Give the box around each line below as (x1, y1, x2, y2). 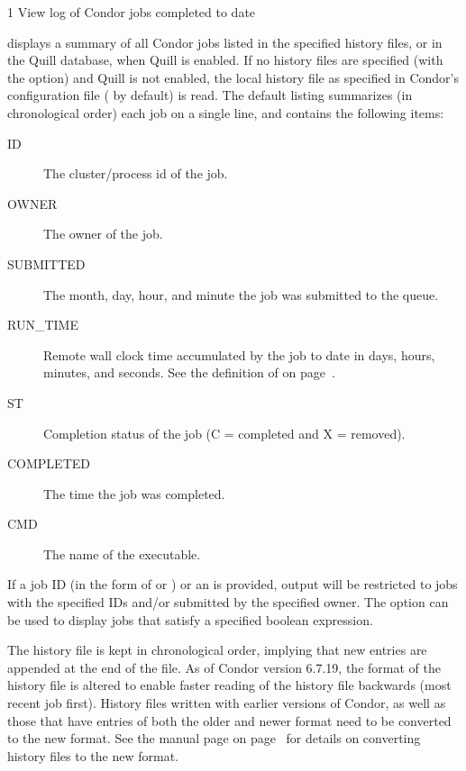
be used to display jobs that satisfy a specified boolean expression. (7, 610, 373, 629)
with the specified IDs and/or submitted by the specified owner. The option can (7, 593, 449, 612)
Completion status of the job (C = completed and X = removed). (43, 423, 406, 442)
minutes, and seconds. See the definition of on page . (43, 363, 335, 382)
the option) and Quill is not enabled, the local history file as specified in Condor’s (7, 68, 460, 86)
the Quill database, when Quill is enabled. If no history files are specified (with (7, 50, 443, 69)
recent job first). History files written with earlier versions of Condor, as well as (7, 694, 446, 712)
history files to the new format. (7, 746, 179, 765)
